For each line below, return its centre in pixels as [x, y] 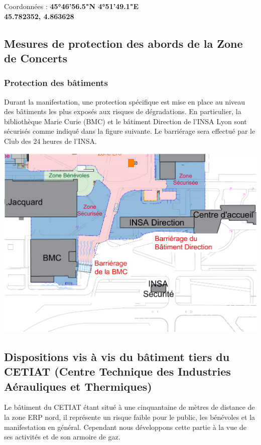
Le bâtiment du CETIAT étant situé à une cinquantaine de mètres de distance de [129, 407]
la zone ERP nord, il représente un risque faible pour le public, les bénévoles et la [130, 417]
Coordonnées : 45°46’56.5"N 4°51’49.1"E [72, 6]
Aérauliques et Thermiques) [78, 386]
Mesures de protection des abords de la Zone [123, 43]
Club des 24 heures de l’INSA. [50, 141]
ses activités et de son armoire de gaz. [62, 437]
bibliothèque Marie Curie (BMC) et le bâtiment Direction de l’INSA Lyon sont [125, 121]
